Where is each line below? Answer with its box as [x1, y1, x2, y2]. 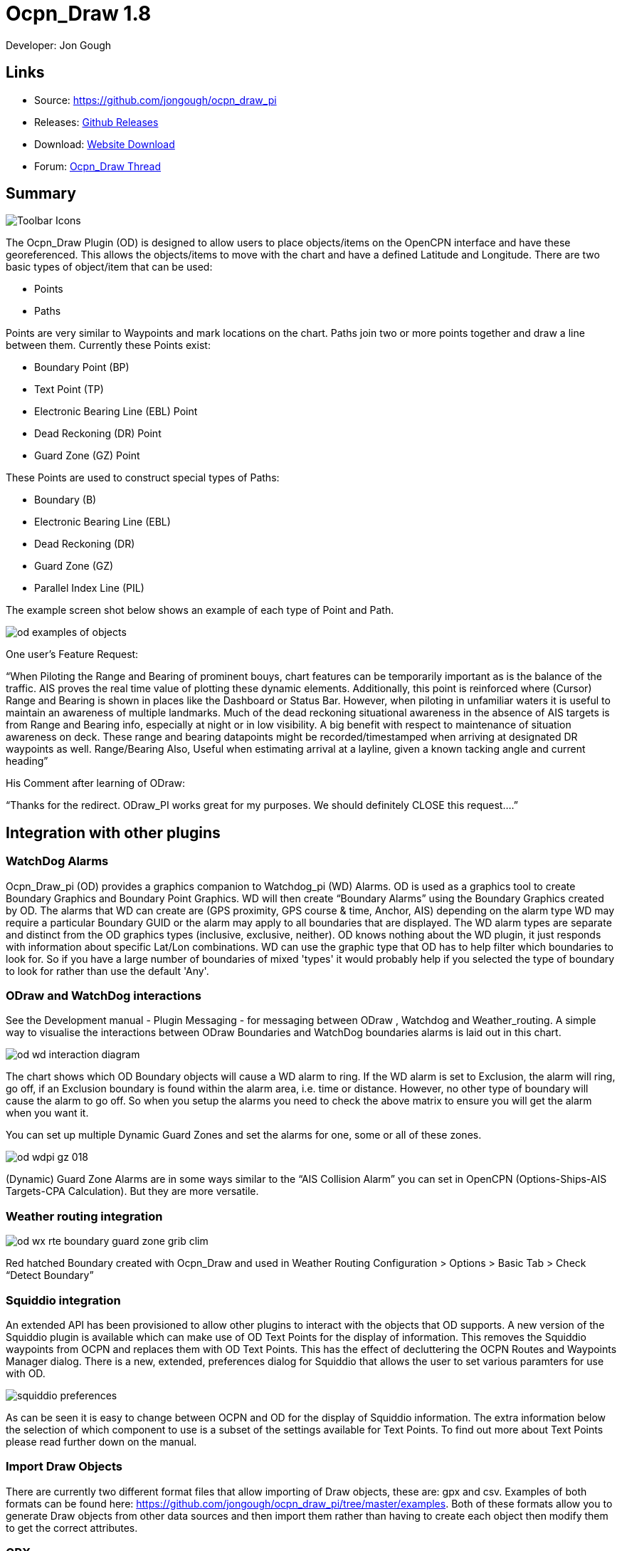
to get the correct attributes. [6, 1521, 138, 1534]
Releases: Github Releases [34, 115, 159, 128]
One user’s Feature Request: [6, 648, 139, 661]
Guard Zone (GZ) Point [34, 449, 140, 462]
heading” [6, 755, 48, 768]
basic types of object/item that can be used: [6, 261, 213, 273]
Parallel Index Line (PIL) [34, 582, 144, 595]
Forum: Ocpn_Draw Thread [34, 160, 162, 172]
